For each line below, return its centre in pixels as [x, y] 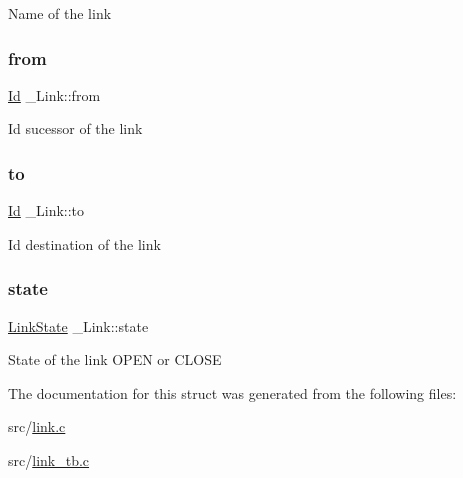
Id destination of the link [84, 243]
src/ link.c [37, 426]
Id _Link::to [46, 210]
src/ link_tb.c [49, 460]
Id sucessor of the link [75, 128]
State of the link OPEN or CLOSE [115, 359]
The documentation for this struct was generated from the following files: [232, 392]
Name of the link [60, 13]
